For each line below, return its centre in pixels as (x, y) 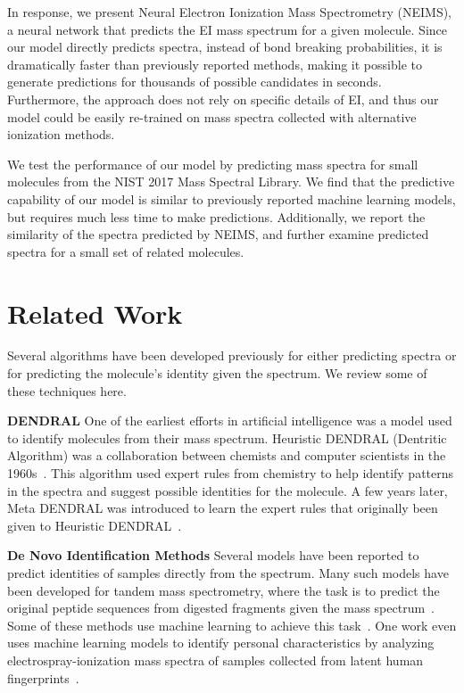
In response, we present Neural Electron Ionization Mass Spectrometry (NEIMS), (230, 12)
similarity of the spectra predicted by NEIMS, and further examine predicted (218, 234)
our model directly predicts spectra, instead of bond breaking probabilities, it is (225, 47)
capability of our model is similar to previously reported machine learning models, (232, 198)
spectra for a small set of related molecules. (126, 251)
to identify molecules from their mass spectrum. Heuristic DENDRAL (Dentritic (227, 437)
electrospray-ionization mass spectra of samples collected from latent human (215, 660)
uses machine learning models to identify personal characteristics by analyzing (221, 643)
